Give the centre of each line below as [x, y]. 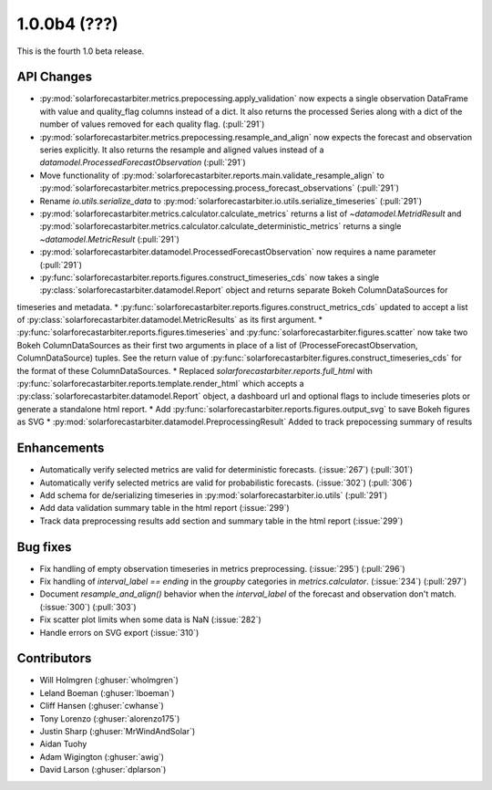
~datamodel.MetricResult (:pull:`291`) [109, 239]
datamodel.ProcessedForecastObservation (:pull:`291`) [143, 162]
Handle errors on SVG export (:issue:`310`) [119, 632]
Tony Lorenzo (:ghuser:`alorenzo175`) [110, 718]
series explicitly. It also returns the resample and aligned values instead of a [182, 150]
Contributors [54, 658]
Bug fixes [44, 547]
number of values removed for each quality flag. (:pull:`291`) [152, 124]
